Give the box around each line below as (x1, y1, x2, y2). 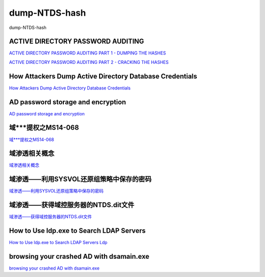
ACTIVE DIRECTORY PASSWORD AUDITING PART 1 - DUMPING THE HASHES (9, 50, 166, 56)
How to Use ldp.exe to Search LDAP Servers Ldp (9, 240, 107, 246)
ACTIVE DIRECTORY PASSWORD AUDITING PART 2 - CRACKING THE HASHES (9, 59, 169, 65)
